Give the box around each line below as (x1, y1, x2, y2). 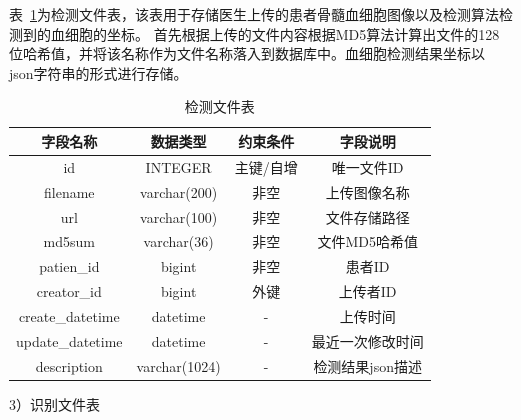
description (35, 355, 103, 376)
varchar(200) (140, 181, 218, 202)
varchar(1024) (136, 355, 221, 376)
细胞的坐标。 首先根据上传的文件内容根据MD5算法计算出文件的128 (64, 23, 500, 44)
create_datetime (18, 305, 120, 326)
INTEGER (145, 156, 212, 177)
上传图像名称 (325, 181, 410, 202)
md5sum (43, 231, 95, 252)
